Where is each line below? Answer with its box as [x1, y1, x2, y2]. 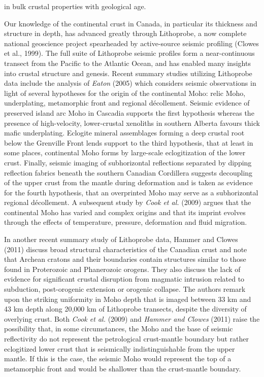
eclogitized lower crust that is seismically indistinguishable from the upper [4, 343, 235, 354]
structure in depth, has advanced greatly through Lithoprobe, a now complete [4, 28, 247, 39]
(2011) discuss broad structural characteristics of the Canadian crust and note [4, 244, 247, 254]
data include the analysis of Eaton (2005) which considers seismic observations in [4, 78, 256, 88]
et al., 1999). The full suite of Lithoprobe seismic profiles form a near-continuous [4, 48, 255, 58]
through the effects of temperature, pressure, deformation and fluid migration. [4, 217, 247, 227]
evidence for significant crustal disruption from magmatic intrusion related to [4, 273, 245, 284]
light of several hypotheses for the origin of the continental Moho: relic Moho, [4, 87, 246, 98]
